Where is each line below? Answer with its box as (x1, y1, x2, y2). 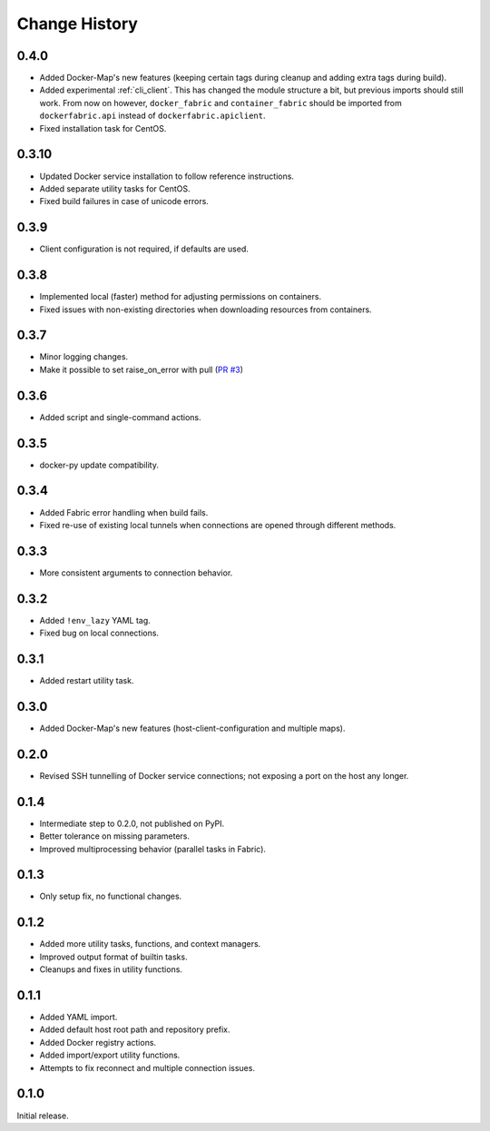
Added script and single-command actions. (39, 411, 201, 422)
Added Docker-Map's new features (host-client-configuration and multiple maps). (39, 723, 346, 733)
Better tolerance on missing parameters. (39, 831, 191, 841)
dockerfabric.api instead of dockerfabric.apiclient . (39, 110, 266, 122)
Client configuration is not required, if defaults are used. (39, 243, 249, 254)
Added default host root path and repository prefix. (39, 1024, 230, 1035)
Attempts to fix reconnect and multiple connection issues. (39, 1062, 256, 1073)
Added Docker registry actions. (39, 1037, 157, 1047)
